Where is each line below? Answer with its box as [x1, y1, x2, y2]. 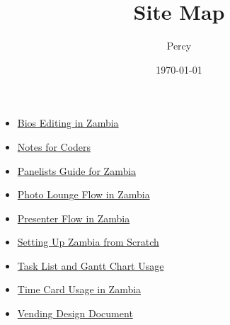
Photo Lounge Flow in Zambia [17, 187, 150, 202]
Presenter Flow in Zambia [17, 210, 130, 225]
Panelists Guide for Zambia [17, 163, 137, 178]
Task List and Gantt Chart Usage [17, 258, 164, 273]
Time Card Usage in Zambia [17, 282, 142, 297]
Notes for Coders [17, 139, 91, 154]
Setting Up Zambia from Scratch [17, 234, 159, 249]
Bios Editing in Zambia [17, 115, 119, 130]
